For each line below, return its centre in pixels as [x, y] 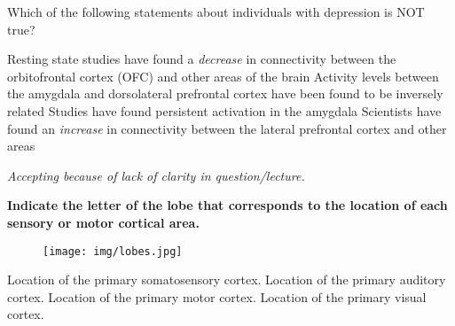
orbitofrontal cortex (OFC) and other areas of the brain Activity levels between [223, 76]
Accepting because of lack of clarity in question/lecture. [156, 175]
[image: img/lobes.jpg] [113, 251]
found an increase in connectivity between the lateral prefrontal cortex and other [227, 128]
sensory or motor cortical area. [103, 222]
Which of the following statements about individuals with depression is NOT [216, 12]
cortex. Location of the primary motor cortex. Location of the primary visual [217, 296]
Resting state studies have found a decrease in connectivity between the [202, 59]
